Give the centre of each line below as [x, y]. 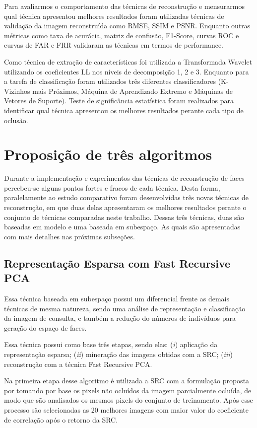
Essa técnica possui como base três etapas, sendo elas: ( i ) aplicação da [111, 344]
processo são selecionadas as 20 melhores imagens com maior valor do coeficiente [126, 409]
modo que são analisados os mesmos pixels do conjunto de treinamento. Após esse [128, 400]
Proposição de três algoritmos [108, 154]
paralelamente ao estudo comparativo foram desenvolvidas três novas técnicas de [126, 197]
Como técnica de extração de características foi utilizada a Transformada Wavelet [128, 61]
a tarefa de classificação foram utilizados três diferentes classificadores [110, 81]
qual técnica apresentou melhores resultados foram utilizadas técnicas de [114, 16]
